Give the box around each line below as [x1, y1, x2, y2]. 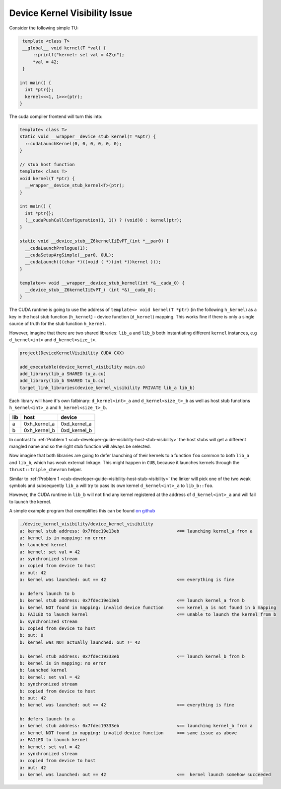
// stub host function [19, 162, 75, 167]
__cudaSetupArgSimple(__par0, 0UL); [25, 252, 114, 258]
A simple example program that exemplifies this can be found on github [9, 508, 155, 514]
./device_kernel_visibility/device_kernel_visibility [19, 521, 153, 527]
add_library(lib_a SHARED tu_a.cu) [19, 371, 106, 377]
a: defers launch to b [19, 591, 75, 596]
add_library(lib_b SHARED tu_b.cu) [19, 378, 106, 384]
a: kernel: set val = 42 [19, 549, 80, 555]
